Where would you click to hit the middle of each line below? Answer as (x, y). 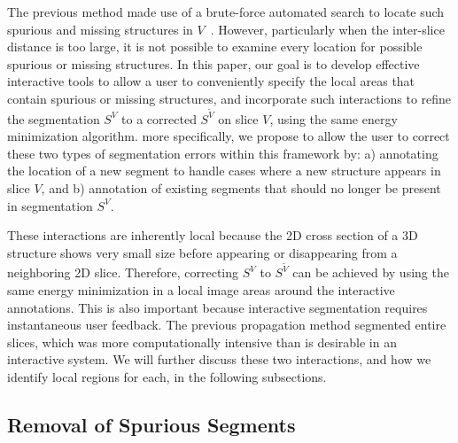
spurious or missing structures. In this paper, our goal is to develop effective (213, 63)
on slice (238, 118)
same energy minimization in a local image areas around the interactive (201, 290)
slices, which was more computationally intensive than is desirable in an (202, 342)
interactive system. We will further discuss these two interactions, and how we (219, 359)
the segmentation (54, 118)
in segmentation (50, 205)
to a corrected (159, 118)
